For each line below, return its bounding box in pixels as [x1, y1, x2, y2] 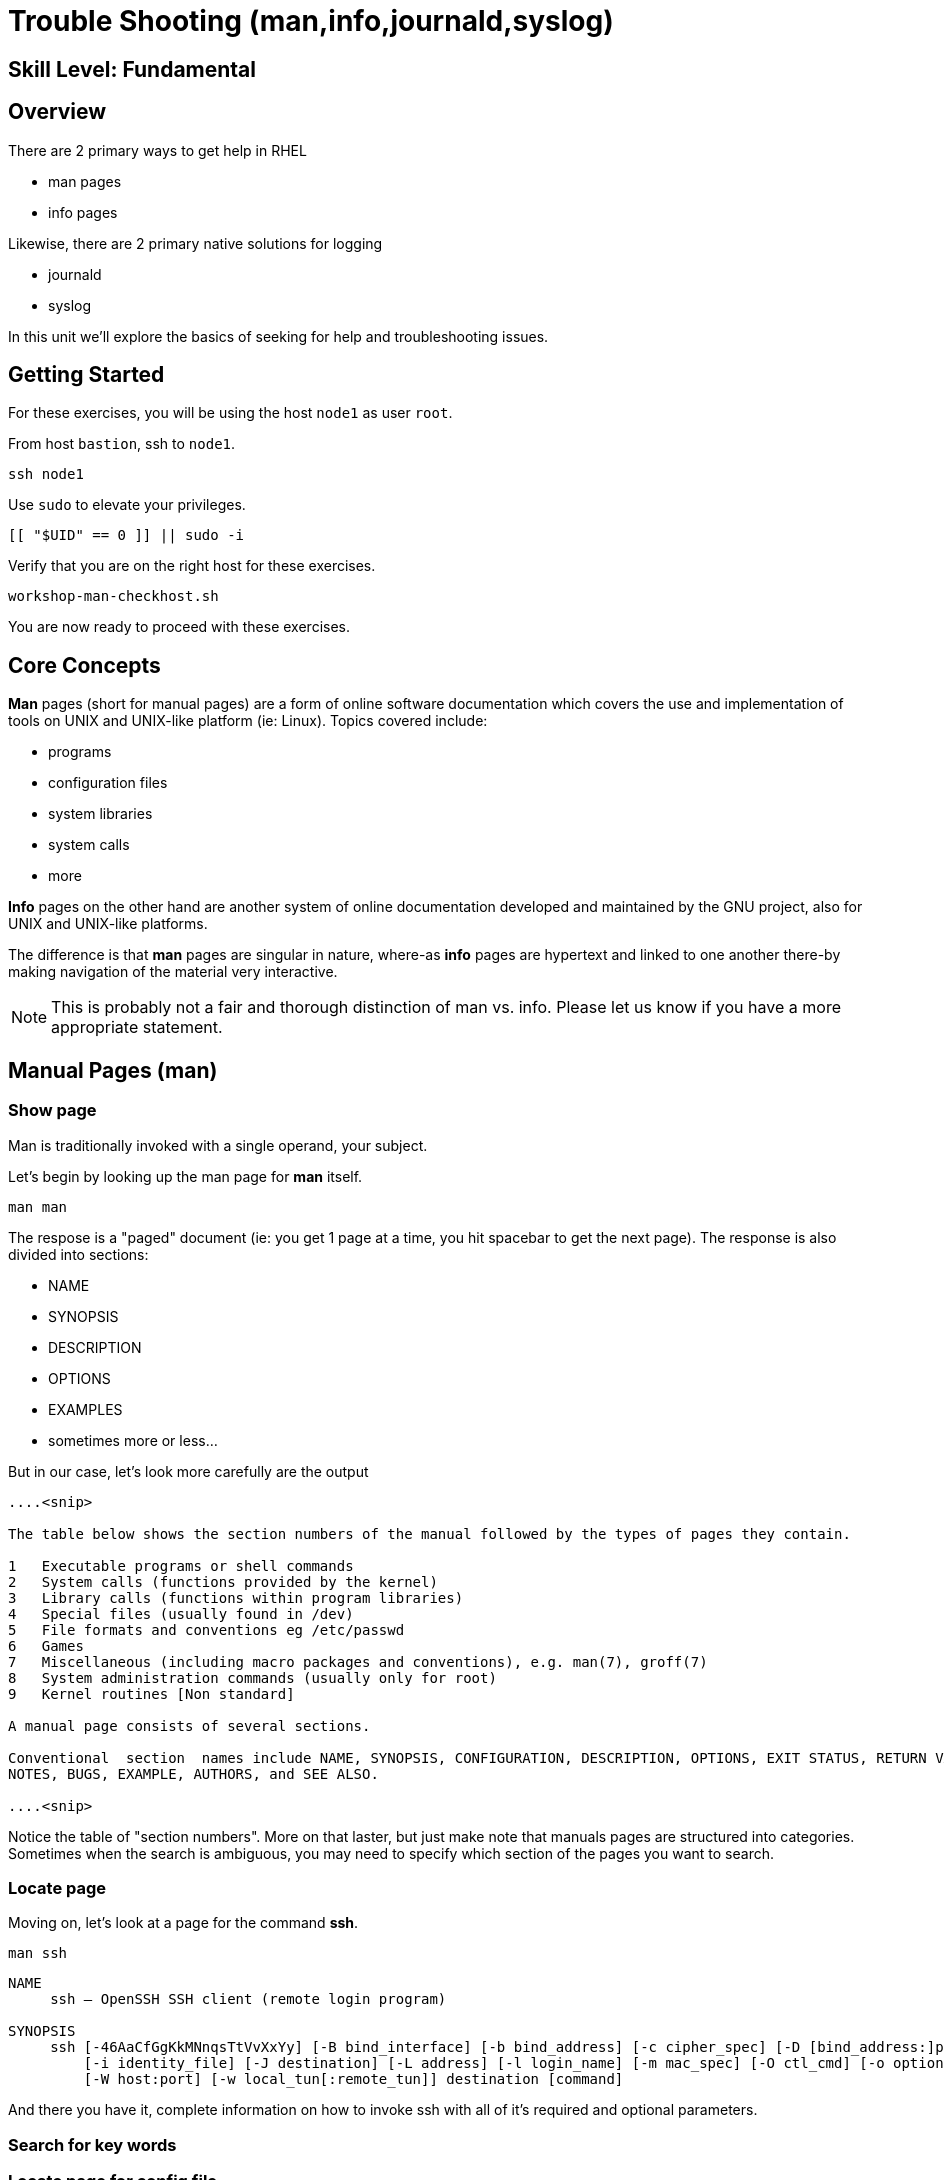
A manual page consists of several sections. [8, 1717, 371, 1734]
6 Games [8, 1637, 84, 1654]
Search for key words [8, 2134, 177, 2155]
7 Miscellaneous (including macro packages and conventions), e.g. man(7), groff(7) [8, 1653, 708, 1670]
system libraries [48, 805, 153, 823]
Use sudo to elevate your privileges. [8, 496, 246, 514]
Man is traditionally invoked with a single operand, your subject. [8, 1136, 428, 1154]
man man [8, 1198, 68, 1215]
